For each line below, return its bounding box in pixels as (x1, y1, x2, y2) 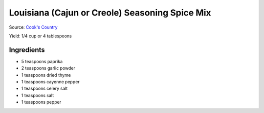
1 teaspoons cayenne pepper (21, 79, 80, 85)
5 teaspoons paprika (21, 58, 63, 64)
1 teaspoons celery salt (21, 85, 68, 92)
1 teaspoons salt (21, 92, 54, 98)
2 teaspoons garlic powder (21, 65, 76, 71)
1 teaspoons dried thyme (21, 72, 71, 78)
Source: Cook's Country (9, 24, 58, 30)
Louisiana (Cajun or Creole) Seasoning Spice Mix (9, 7, 211, 18)
